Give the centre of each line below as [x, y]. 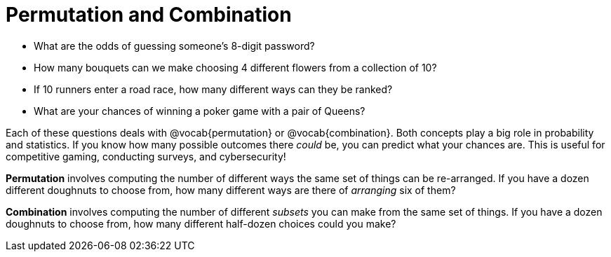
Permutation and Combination [149, 15]
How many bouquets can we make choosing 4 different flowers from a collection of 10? [235, 67]
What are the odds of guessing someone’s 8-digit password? [174, 46]
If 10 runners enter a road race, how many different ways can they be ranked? [213, 89]
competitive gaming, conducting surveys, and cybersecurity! [146, 156]
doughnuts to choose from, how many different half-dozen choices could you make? [201, 223]
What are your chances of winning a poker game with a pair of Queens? [200, 111]
